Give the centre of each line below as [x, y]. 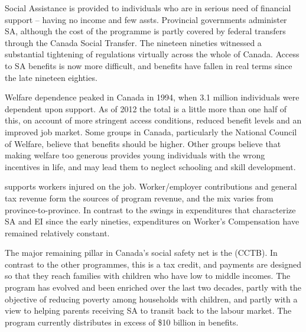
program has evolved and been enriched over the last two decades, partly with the [153, 287]
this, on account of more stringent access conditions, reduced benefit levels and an [153, 120]
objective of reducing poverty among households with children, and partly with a [151, 299]
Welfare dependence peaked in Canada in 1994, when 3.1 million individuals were [152, 97]
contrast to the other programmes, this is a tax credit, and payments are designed [153, 264]
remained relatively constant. [57, 232]
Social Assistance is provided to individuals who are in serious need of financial [148, 8]
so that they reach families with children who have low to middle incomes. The [148, 276]
